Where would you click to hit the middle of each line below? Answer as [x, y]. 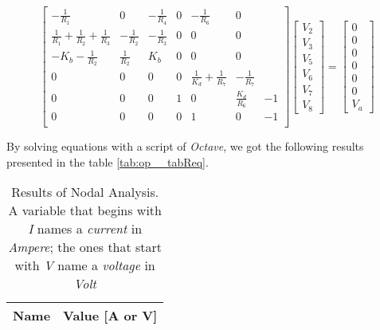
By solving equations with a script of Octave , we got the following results [185, 146]
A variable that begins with [85, 210]
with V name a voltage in [85, 265]
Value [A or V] [110, 316]
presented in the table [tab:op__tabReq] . [108, 161]
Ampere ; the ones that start [85, 247]
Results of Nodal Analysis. [85, 192]
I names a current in [85, 229]
